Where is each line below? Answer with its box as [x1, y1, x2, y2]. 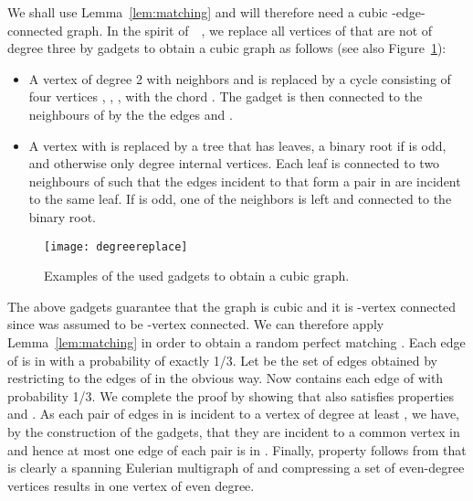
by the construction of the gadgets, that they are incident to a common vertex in [7, 421, 460, 441]
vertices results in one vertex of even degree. [7, 475, 255, 495]
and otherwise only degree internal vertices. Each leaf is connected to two [28, 154, 440, 173]
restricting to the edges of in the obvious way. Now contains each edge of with [7, 368, 444, 388]
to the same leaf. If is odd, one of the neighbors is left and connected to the [28, 189, 452, 208]
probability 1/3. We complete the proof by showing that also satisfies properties [7, 386, 455, 405]
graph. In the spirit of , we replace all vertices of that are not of [67, 20, 433, 39]
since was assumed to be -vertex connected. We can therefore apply [7, 314, 384, 334]
